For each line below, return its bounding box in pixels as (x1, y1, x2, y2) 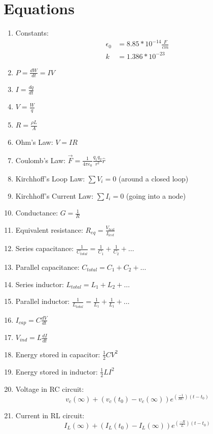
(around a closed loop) (118, 173, 189, 183)
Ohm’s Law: (15, 136, 53, 147)
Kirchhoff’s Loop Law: (15, 173, 85, 183)
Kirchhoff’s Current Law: (15, 190, 94, 201)
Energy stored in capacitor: (15, 349, 100, 359)
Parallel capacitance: (15, 261, 80, 272)
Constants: (15, 27, 49, 38)
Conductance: (15, 207, 58, 218)
